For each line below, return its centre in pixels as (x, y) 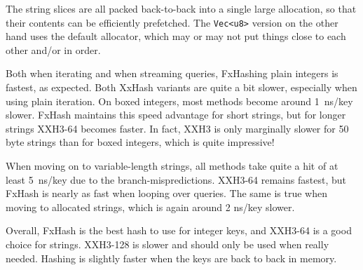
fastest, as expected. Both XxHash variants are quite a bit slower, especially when (181, 87)
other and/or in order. (53, 49)
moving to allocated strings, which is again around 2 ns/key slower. (150, 207)
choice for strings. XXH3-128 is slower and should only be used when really (167, 244)
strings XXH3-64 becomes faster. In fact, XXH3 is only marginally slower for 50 (177, 128)
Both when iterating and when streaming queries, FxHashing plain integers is (172, 73)
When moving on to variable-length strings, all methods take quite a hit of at (172, 166)
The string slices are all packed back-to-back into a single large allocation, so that (181, 8)
